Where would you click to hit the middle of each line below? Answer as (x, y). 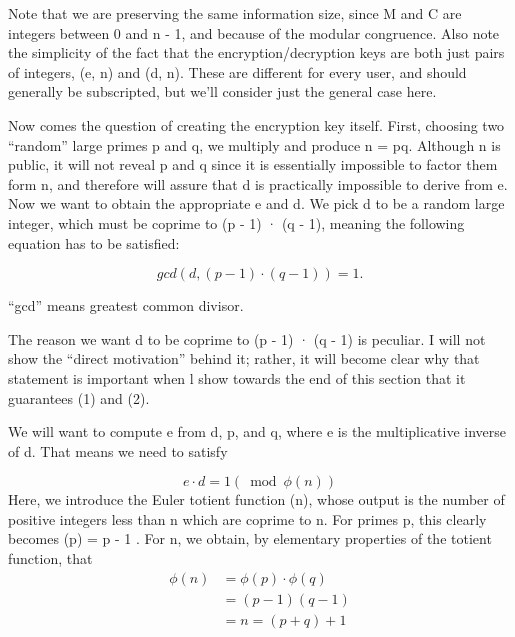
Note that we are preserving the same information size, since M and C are (235, 13)
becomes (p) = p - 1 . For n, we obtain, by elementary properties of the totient (250, 538)
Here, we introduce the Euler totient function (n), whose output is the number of (256, 499)
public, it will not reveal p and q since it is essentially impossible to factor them (253, 164)
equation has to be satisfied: (94, 242)
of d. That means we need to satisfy (118, 450)
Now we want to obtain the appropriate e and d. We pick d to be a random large (256, 203)
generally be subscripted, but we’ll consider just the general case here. (222, 91)
